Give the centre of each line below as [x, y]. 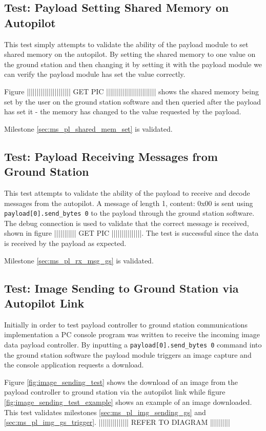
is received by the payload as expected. [65, 243]
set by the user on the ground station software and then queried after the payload [133, 101]
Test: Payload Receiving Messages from [111, 156]
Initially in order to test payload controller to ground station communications [126, 324]
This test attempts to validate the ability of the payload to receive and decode [127, 192]
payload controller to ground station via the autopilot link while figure [115, 392]
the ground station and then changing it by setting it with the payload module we [133, 64]
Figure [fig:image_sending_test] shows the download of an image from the [121, 382]
